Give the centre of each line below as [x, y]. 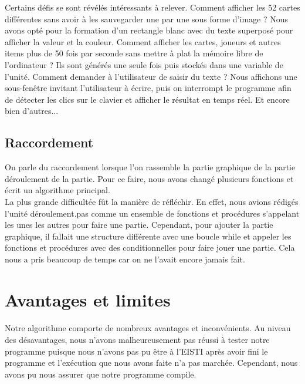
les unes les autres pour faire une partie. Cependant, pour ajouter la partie [139, 225]
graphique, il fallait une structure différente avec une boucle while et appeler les [148, 236]
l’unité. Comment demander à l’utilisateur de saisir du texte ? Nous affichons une [151, 76]
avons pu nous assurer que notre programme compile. [101, 374]
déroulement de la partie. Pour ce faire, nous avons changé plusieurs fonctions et [149, 178]
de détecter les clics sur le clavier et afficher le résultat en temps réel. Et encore [147, 99]
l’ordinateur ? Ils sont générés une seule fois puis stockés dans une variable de [144, 64]
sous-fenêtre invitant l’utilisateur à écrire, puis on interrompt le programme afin [148, 88]
